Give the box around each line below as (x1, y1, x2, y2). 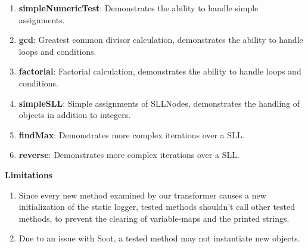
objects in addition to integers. (18, 108, 131, 121)
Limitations (5, 168, 53, 181)
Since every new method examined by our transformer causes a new (18, 188, 266, 201)
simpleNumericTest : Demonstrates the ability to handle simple (18, 2, 259, 14)
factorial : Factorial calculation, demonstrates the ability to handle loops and (18, 65, 301, 77)
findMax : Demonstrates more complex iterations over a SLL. (18, 128, 245, 141)
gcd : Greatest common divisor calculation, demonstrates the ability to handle (18, 33, 303, 46)
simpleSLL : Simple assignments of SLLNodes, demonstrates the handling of (18, 97, 300, 109)
